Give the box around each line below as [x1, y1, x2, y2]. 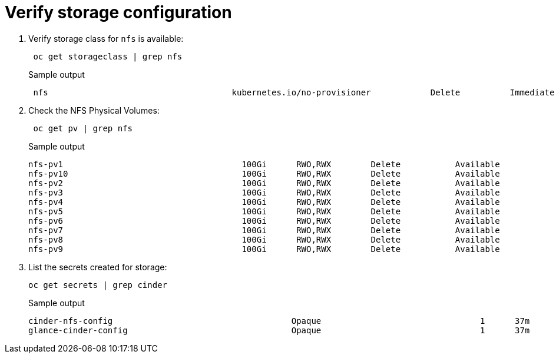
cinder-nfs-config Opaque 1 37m [28, 316, 530, 326]
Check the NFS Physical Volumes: [28, 105, 160, 115]
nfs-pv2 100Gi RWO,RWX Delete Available [28, 178, 500, 188]
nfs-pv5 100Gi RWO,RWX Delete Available [28, 206, 500, 216]
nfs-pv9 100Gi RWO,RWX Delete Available [28, 244, 500, 254]
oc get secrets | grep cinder [28, 280, 168, 290]
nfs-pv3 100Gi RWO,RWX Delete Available [28, 187, 500, 197]
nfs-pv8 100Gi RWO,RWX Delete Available [28, 234, 500, 244]
